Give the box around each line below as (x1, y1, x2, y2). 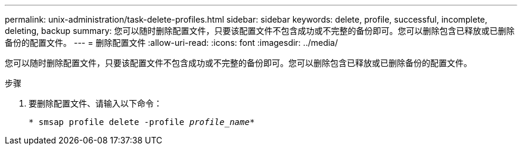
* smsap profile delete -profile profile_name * (29, 117, 255, 127)
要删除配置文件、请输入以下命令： (29, 98, 162, 108)
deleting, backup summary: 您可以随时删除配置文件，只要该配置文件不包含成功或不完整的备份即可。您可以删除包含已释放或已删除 (5, 26, 515, 36)
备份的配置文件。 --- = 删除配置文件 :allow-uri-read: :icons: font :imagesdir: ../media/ (5, 37, 338, 48)
